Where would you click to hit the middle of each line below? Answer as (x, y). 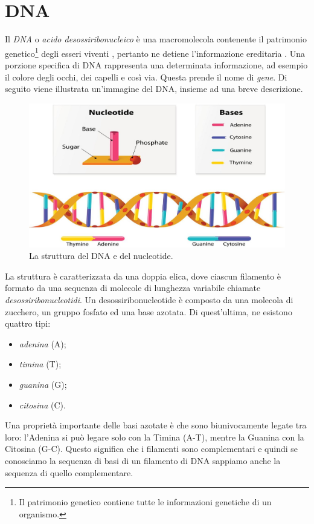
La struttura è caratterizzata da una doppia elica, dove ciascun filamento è (143, 276)
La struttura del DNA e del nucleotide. (101, 256)
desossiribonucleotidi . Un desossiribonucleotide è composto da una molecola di (149, 300)
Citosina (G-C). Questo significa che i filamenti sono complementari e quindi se (152, 449)
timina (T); (40, 364)
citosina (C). (42, 404)
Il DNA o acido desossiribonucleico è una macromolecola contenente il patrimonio (156, 39)
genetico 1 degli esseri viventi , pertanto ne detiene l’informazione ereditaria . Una (155, 52)
